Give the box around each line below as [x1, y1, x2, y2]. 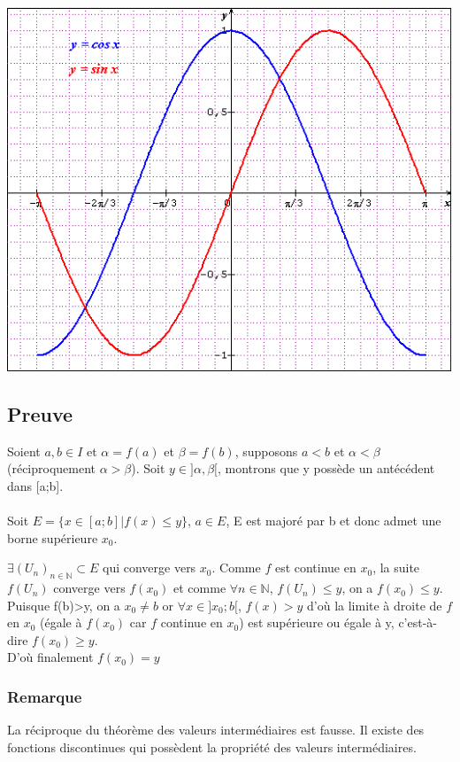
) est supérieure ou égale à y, [239, 613, 395, 632]
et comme [173, 579, 226, 597]
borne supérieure [7, 528, 98, 547]
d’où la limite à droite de [307, 595, 442, 614]
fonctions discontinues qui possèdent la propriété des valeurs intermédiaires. [7, 737, 417, 756]
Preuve [7, 400, 73, 427]
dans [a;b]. [7, 476, 64, 494]
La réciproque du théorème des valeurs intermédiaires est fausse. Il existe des [7, 720, 425, 739]
